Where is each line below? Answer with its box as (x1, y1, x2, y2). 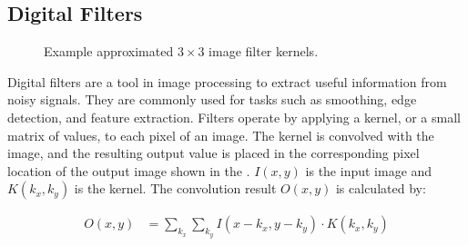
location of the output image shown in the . (7, 161, 250, 180)
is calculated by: (335, 179, 426, 198)
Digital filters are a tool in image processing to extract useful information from (7, 72, 447, 91)
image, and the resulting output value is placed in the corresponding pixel (7, 143, 420, 162)
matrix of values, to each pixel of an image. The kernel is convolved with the (7, 125, 434, 144)
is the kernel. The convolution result (74, 179, 277, 198)
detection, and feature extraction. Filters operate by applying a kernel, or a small (7, 107, 461, 126)
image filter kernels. (209, 42, 319, 61)
